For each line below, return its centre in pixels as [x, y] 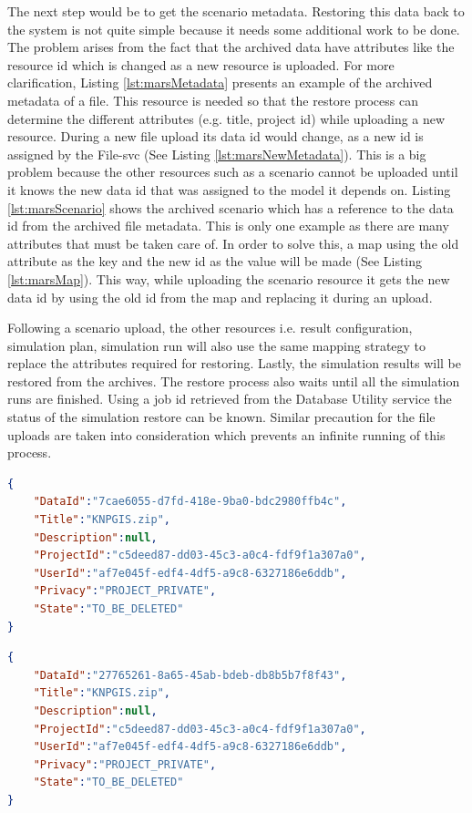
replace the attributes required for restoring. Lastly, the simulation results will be [234, 363]
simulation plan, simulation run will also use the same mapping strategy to [217, 345]
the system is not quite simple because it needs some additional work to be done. [234, 29]
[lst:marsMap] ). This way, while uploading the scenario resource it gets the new [229, 278]
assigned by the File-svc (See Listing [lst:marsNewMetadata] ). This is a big [217, 154]
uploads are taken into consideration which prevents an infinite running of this [226, 434]
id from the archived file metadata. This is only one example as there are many [228, 226]
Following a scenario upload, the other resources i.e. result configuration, [210, 328]
